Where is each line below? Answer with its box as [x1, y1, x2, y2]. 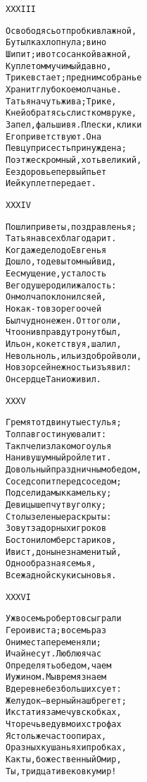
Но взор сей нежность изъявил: [6, 362, 132, 373]
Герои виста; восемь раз [6, 625, 107, 635]
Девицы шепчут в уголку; [6, 499, 107, 510]
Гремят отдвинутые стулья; [6, 417, 122, 428]
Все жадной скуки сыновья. [6, 570, 117, 580]
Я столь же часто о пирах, [6, 731, 107, 741]
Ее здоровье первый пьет [6, 166, 107, 177]
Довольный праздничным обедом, [6, 464, 142, 475]
